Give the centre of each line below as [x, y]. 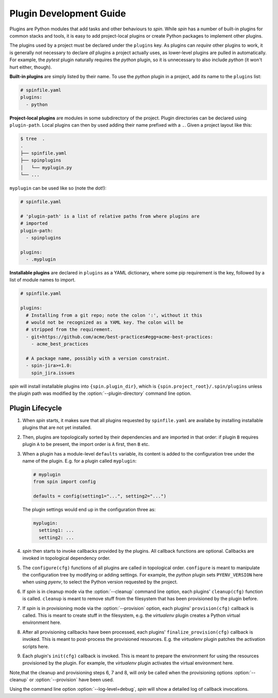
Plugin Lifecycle [36, 408]
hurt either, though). [31, 67]
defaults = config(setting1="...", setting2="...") [100, 496]
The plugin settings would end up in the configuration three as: [89, 510]
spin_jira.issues [53, 373]
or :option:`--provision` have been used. [72, 680]
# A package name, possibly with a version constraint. [98, 358]
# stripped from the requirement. [69, 330]
